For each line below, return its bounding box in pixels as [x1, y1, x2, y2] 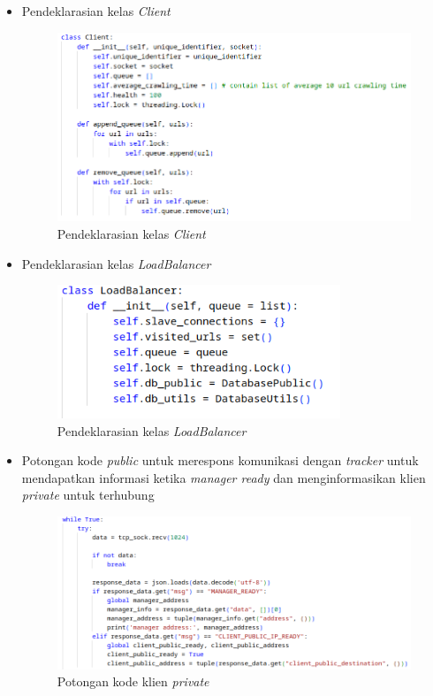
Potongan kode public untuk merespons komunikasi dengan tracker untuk [21, 451, 419, 470]
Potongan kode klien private [57, 672, 209, 691]
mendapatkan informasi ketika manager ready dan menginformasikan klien [21, 468, 426, 486]
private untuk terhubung [21, 486, 155, 504]
